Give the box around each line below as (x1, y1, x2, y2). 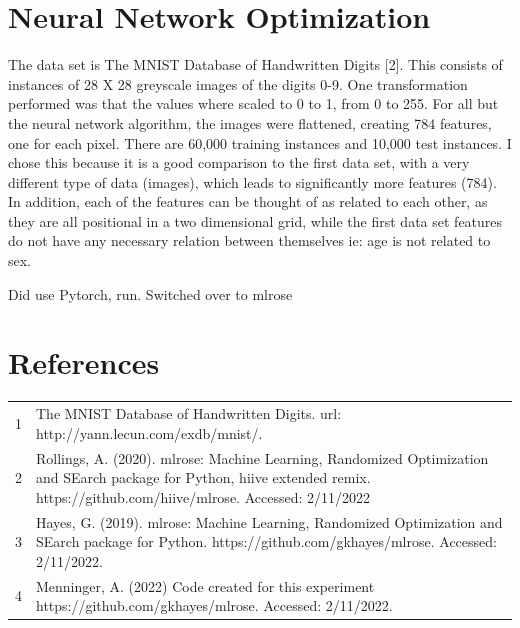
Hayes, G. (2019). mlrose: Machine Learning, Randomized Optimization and (36, 511, 503, 532)
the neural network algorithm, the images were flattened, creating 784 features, (8, 112, 492, 133)
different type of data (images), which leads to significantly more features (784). (8, 171, 497, 192)
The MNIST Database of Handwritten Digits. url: (36, 403, 342, 424)
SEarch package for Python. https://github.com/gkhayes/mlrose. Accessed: (36, 531, 497, 552)
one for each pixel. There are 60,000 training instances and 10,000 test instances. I (8, 132, 512, 153)
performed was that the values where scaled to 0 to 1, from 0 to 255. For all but (8, 93, 499, 114)
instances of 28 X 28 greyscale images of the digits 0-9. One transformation (8, 73, 468, 94)
